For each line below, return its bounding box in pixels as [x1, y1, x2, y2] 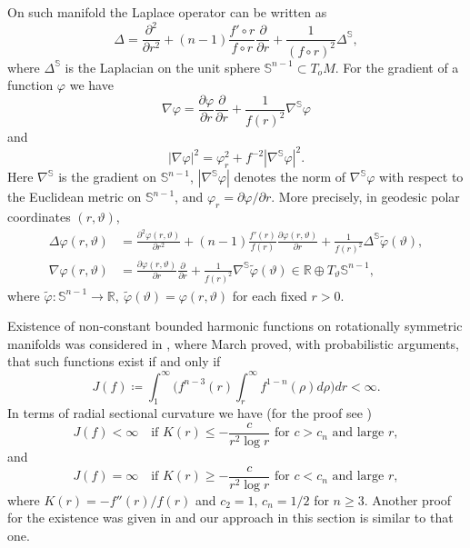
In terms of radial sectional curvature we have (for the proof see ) [7, 404, 372, 423]
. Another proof [364, 490, 452, 509]
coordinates [7, 206, 71, 225]
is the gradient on [58, 167, 157, 186]
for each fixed [232, 285, 307, 304]
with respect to [379, 167, 464, 186]
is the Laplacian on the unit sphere [65, 57, 260, 76]
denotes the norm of [234, 167, 346, 186]
